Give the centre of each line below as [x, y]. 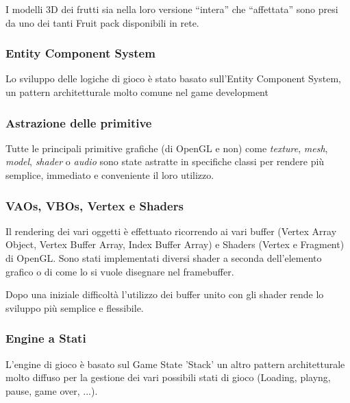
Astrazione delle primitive [79, 122]
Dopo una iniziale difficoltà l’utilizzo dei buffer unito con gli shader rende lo [165, 294]
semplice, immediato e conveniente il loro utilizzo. [110, 175]
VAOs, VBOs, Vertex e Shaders [95, 205]
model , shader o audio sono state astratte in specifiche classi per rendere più [165, 161]
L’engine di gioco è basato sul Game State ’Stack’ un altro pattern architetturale [175, 364]
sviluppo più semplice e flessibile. [75, 307]
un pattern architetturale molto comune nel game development [137, 92]
